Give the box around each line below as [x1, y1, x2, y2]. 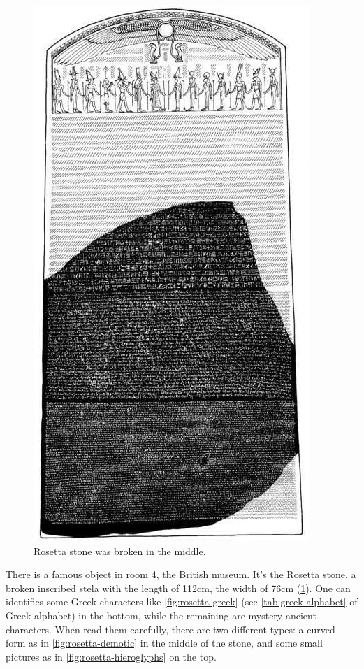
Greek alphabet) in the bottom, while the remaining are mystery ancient [6, 607, 316, 622]
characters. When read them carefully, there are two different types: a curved [6, 621, 335, 636]
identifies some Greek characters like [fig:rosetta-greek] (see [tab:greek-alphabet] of [6, 594, 358, 609]
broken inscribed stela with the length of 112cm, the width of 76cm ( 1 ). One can [6, 580, 351, 595]
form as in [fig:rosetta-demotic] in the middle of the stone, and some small [6, 635, 323, 650]
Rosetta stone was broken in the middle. [34, 543, 206, 558]
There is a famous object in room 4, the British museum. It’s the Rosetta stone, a [6, 567, 356, 582]
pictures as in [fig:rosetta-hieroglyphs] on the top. [6, 649, 217, 663]
